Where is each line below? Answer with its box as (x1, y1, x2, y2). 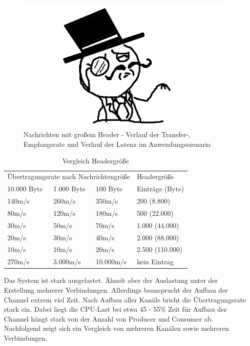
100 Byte (96, 184, 123, 194)
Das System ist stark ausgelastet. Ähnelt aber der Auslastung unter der (4, 275, 218, 285)
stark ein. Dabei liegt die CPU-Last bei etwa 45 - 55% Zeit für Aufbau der (4, 304, 227, 314)
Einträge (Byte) (137, 184, 184, 194)
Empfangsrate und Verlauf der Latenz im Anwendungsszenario (23, 138, 211, 149)
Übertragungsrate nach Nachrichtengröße (7, 171, 130, 182)
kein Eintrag (137, 256, 174, 267)
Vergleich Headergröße (62, 155, 129, 165)
